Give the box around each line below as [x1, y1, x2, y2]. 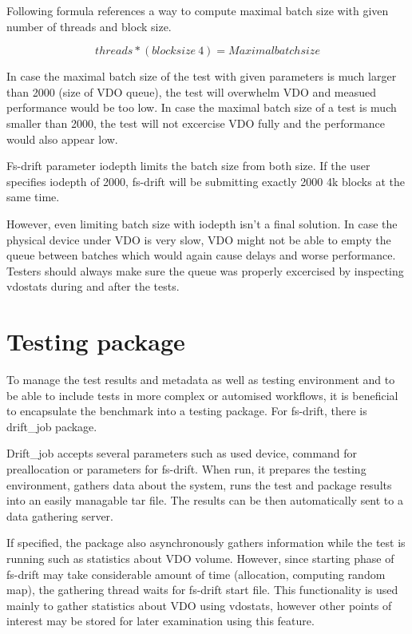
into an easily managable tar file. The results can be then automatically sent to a [6, 492, 403, 509]
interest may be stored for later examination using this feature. [6, 612, 315, 629]
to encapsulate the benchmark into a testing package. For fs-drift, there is [6, 402, 367, 419]
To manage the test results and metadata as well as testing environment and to [6, 371, 395, 388]
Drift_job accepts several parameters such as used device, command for [6, 445, 358, 462]
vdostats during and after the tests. [6, 278, 180, 295]
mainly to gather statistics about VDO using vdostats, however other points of [6, 596, 392, 613]
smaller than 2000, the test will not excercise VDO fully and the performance [6, 114, 385, 131]
